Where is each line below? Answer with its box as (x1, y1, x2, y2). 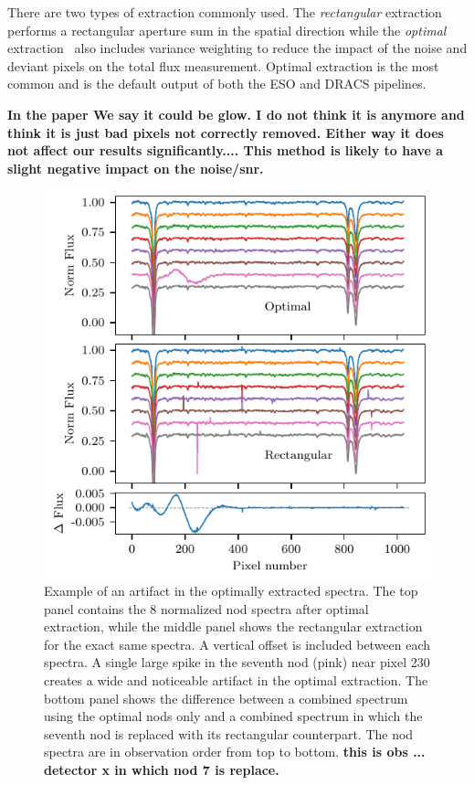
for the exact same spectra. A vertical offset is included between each (44, 634, 431, 653)
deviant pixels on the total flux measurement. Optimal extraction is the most (7, 56, 439, 75)
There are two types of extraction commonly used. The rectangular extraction (7, 3, 442, 21)
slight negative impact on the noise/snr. (7, 158, 264, 177)
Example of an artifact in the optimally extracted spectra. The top (44, 580, 418, 599)
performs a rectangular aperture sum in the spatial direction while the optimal (7, 20, 447, 39)
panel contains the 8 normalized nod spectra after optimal (44, 599, 369, 618)
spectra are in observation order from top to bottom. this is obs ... (44, 742, 426, 761)
